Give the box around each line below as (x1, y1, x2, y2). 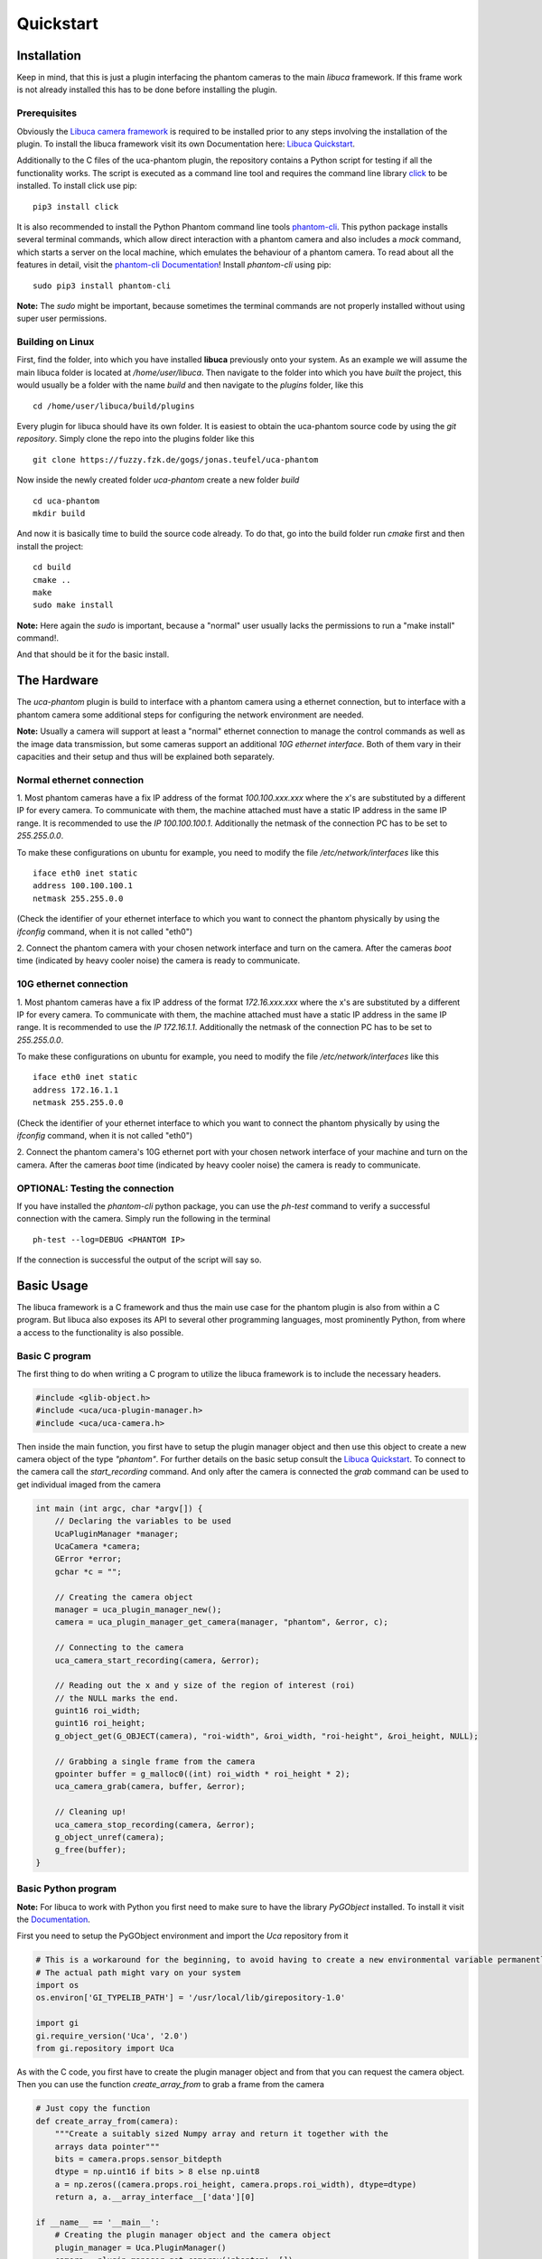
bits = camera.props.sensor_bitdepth (54, 2153, 222, 2164)
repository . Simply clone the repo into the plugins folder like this (16, 434, 255, 445)
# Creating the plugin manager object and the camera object (54, 2230, 332, 2240)
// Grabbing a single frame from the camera (54, 1756, 256, 1767)
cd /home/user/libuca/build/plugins (33, 400, 195, 411)
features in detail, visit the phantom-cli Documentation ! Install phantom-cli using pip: (16, 259, 332, 270)
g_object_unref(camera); (54, 1833, 165, 1842)
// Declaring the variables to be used (54, 1516, 232, 1526)
